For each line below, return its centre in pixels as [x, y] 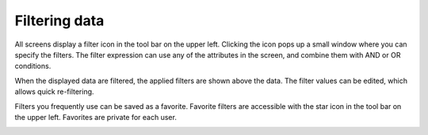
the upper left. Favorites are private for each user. [96, 117]
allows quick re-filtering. [54, 92]
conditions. [33, 66]
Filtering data [59, 21]
